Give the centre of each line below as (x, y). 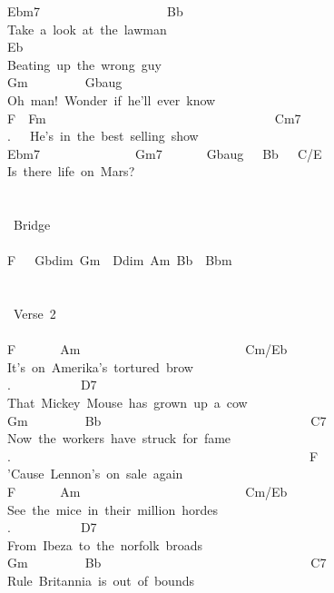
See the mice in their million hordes (113, 509)
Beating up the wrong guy (84, 64)
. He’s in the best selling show (103, 136)
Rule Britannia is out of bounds (101, 580)
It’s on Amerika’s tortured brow (100, 366)
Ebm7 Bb (95, 11)
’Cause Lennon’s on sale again (95, 474)
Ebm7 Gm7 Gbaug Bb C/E (165, 153)
